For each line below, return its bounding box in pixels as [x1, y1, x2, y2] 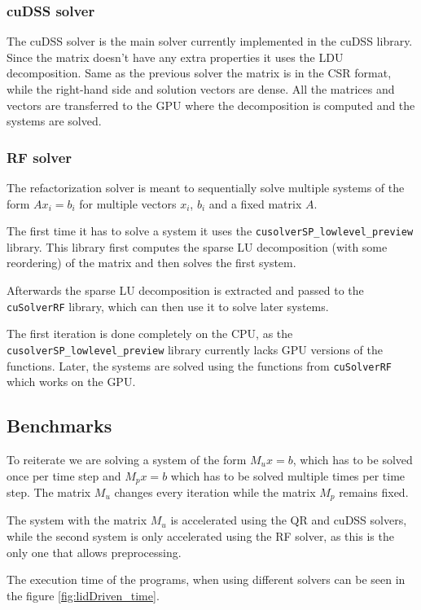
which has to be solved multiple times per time [170, 467, 406, 484]
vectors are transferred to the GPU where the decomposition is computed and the [7, 96, 415, 113]
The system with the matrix [7, 511, 147, 529]
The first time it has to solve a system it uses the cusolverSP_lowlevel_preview [7, 222, 414, 239]
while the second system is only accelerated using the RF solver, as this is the [7, 528, 394, 545]
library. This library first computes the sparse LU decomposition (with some [7, 238, 388, 255]
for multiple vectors [79, 195, 177, 212]
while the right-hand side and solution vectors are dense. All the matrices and [7, 81, 395, 97]
